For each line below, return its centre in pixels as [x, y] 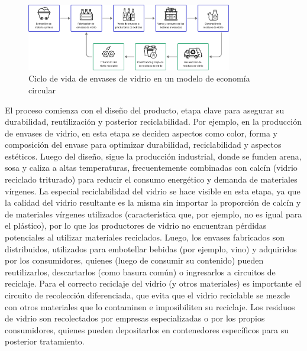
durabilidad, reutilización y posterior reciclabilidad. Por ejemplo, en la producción [153, 121]
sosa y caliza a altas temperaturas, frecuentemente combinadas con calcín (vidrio [151, 168]
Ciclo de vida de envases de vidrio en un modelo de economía [139, 78]
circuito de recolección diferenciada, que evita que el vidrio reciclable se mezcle [148, 295]
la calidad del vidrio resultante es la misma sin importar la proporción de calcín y [153, 202]
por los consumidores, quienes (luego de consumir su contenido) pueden [134, 260]
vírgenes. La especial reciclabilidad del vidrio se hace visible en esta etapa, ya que [153, 191]
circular [42, 90]
